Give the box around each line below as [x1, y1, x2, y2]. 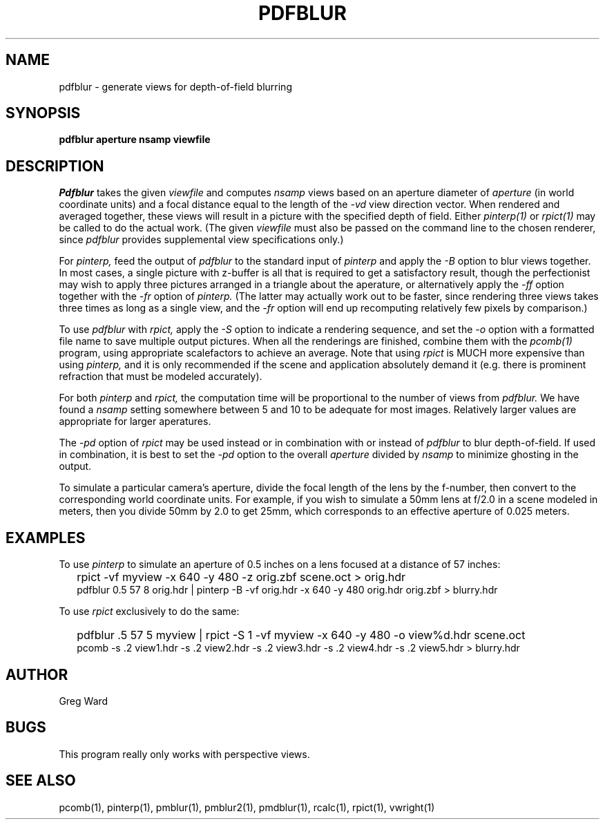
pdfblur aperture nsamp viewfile [59, 133, 211, 146]
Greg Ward [59, 694, 108, 707]
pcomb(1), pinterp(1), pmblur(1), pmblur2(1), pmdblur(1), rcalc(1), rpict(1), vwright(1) [59, 801, 435, 813]
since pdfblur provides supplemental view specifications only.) [59, 234, 344, 246]
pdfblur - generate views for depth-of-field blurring [59, 80, 292, 93]
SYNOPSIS [6, 104, 81, 122]
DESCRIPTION [6, 157, 104, 175]
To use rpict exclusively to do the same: [59, 605, 240, 618]
